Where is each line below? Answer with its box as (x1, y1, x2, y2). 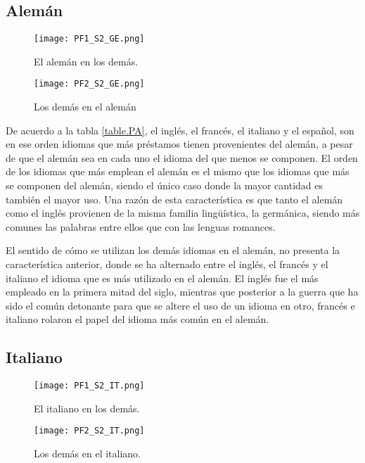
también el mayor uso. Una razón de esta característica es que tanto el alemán (6, 191, 343, 206)
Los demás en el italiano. (34, 446, 141, 461)
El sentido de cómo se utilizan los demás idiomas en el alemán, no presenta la (6, 243, 340, 258)
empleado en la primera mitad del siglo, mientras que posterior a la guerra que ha (6, 284, 359, 299)
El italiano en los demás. (34, 400, 140, 415)
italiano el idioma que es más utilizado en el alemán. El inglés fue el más (6, 270, 319, 285)
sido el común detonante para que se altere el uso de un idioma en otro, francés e (6, 298, 355, 312)
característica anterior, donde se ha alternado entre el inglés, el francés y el (6, 257, 328, 272)
